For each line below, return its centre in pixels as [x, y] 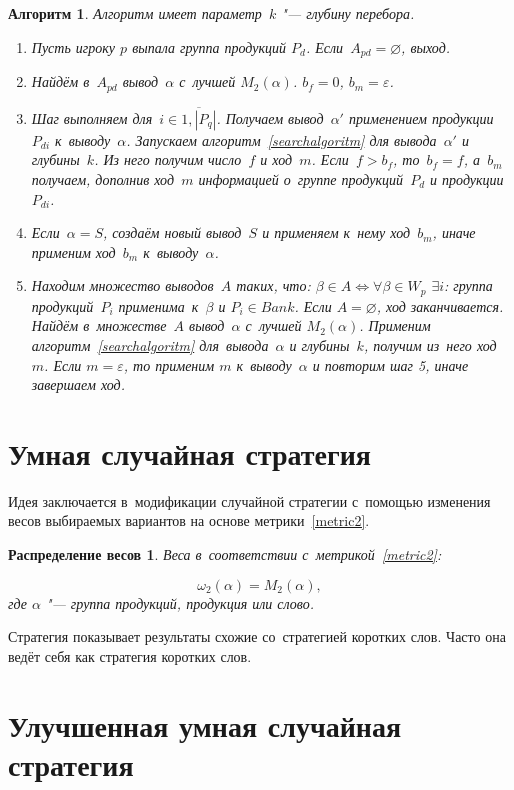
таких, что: [273, 285]
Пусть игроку [73, 46]
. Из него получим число [168, 159]
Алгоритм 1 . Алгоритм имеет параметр [135, 13]
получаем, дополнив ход [103, 178]
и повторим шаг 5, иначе [390, 364]
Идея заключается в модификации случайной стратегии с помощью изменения [249, 500]
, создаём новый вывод [172, 232]
